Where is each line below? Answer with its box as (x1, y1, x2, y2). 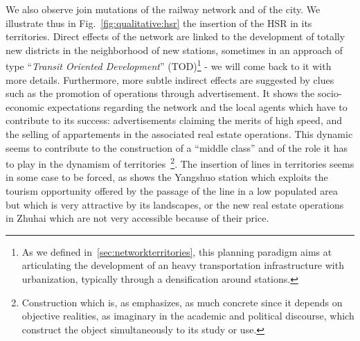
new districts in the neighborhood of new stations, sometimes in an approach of (6, 42, 343, 57)
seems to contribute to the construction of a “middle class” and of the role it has (6, 140, 348, 155)
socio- (317, 86, 342, 100)
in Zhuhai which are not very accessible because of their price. (6, 211, 269, 225)
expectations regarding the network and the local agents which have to (47, 99, 348, 114)
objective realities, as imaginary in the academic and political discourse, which (21, 308, 354, 323)
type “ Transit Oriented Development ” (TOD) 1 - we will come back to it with (6, 57, 332, 73)
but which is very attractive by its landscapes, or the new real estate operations (6, 197, 344, 211)
